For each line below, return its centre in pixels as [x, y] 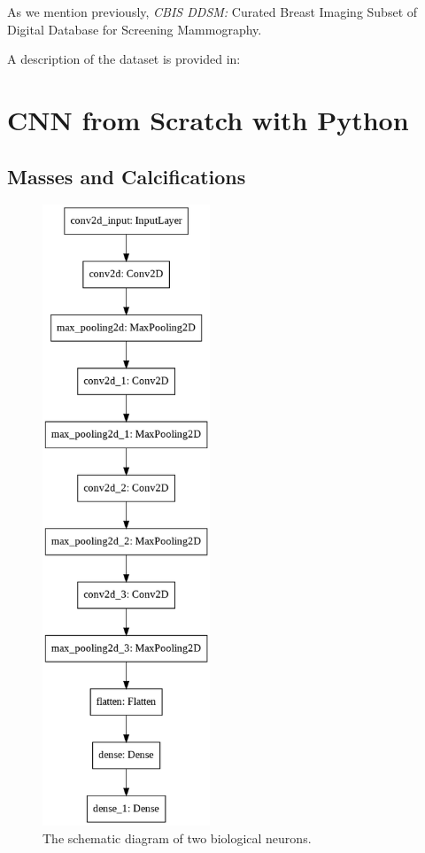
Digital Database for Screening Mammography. [135, 29]
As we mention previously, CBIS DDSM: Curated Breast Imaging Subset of [212, 12]
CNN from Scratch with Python [208, 119]
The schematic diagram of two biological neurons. [177, 838]
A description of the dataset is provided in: [124, 59]
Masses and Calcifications [127, 176]
